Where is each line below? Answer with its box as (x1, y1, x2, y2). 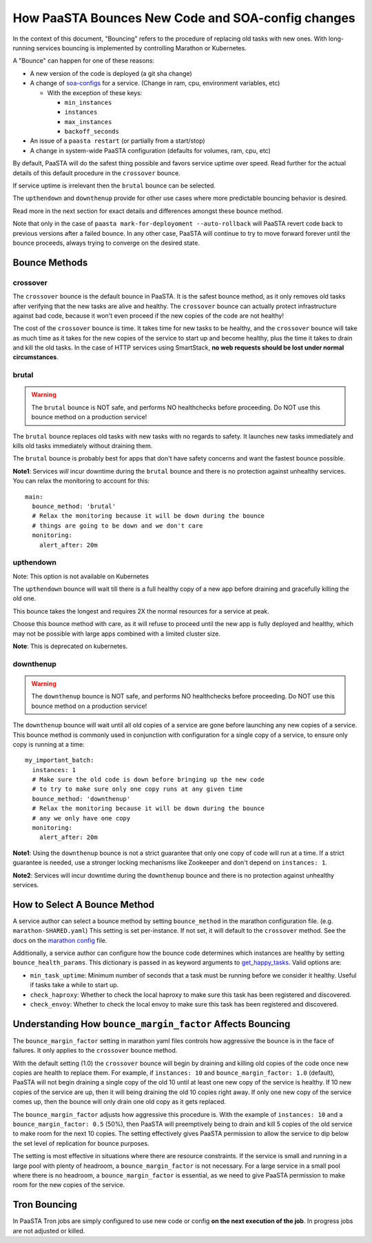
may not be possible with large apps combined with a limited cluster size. (12, 629, 220, 638)
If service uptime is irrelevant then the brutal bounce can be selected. (12, 181, 216, 190)
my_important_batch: (25, 756, 94, 765)
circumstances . (12, 353, 59, 361)
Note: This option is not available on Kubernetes (12, 572, 149, 580)
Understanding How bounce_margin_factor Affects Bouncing (12, 1018, 291, 1030)
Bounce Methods (12, 256, 88, 268)
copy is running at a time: (12, 740, 85, 748)
